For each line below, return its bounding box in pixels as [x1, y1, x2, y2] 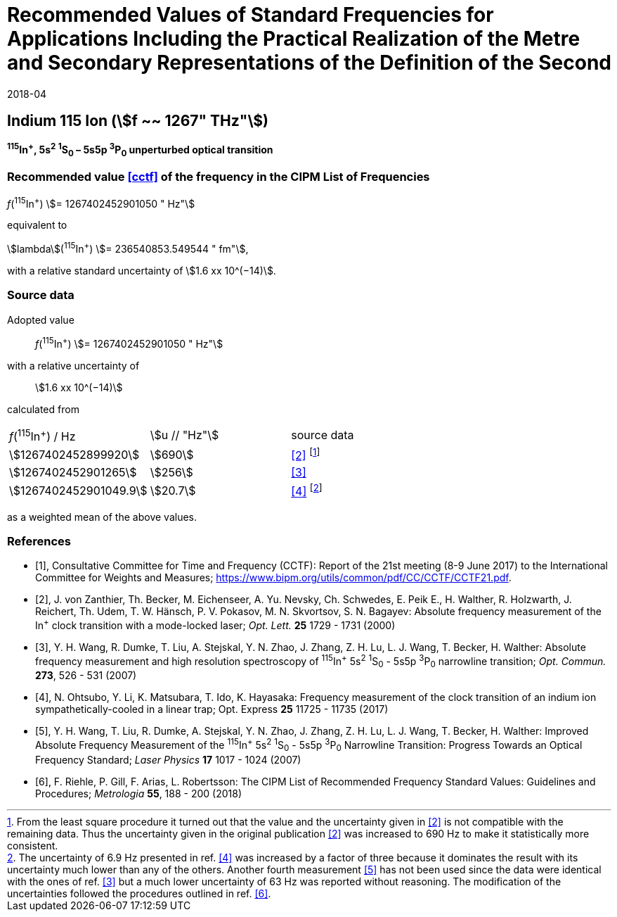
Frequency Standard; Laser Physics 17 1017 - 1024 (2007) [35, 753, 301, 766]
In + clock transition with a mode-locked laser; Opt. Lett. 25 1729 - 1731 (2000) [35, 617, 396, 631]
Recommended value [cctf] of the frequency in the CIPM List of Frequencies [7, 170, 430, 184]
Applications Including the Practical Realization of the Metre [7, 27, 580, 51]
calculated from [7, 403, 79, 415]
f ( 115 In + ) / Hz [9, 426, 76, 443]
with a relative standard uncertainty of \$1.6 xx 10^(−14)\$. [7, 265, 276, 277]
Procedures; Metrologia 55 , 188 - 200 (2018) [35, 787, 242, 799]
